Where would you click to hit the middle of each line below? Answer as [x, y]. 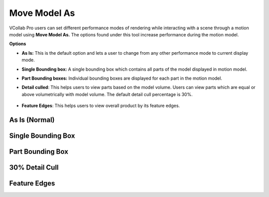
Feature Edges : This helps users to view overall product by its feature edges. [101, 106]
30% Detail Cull [34, 167]
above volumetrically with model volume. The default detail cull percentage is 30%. [107, 94]
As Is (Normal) [32, 120]
